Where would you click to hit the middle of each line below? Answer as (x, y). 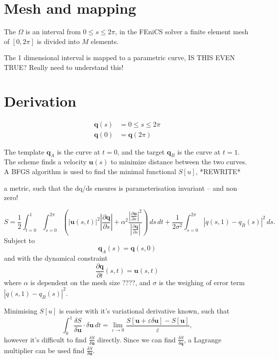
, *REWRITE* (218, 171)
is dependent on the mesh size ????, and (91, 282)
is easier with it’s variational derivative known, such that (144, 310)
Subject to (20, 240)
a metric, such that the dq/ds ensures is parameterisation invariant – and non (121, 188)
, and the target (141, 151)
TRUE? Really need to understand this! (64, 67)
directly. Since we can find (136, 339)
